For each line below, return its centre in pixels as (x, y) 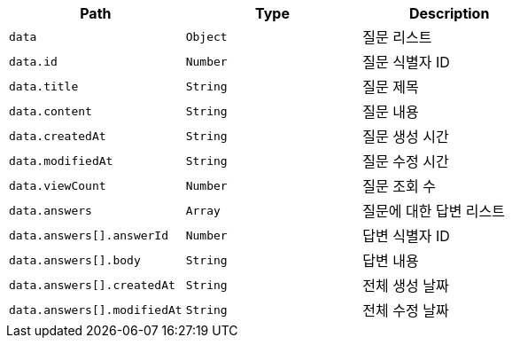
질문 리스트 (397, 37)
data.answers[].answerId (89, 235)
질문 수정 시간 (406, 161)
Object (206, 36)
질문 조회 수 (399, 186)
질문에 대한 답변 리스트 (434, 211)
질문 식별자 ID (406, 62)
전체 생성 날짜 (406, 286)
